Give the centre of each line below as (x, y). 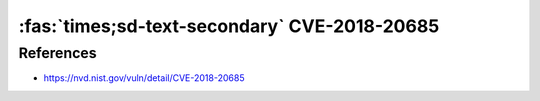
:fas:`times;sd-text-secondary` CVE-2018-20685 (229, 26)
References (57, 53)
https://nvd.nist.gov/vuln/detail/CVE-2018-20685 (144, 78)
